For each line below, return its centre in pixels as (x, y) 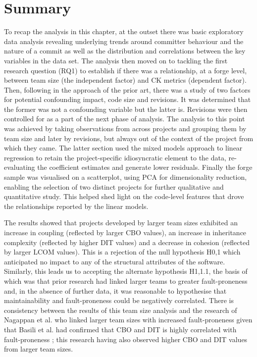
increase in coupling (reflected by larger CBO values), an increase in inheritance (125, 232)
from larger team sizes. (39, 349)
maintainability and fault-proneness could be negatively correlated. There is (119, 300)
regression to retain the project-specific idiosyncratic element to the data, (115, 157)
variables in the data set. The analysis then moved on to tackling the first (116, 60)
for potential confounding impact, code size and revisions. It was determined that (128, 99)
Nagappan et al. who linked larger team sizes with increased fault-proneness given (128, 320)
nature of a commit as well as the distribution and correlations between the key (125, 51)
